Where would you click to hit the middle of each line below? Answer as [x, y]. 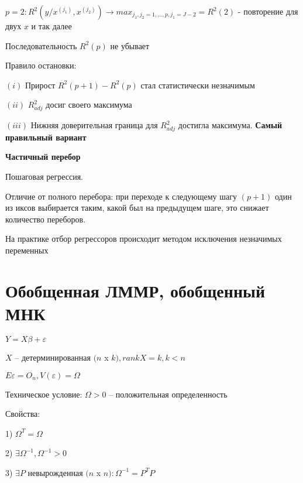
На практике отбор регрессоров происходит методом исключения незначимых [144, 239]
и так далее [51, 26]
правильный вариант [46, 137]
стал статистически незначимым [198, 85]
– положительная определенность [168, 394]
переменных [27, 250]
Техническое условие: [44, 394]
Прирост [40, 85]
